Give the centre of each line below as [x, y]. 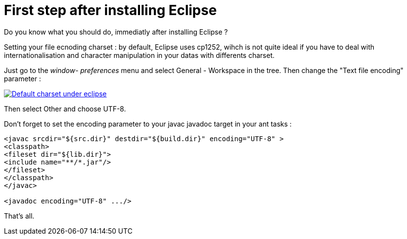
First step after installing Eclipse [111, 10]
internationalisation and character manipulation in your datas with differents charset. [139, 55]
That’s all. [19, 216]
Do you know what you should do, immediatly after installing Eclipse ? [116, 32]
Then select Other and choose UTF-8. [65, 109]
